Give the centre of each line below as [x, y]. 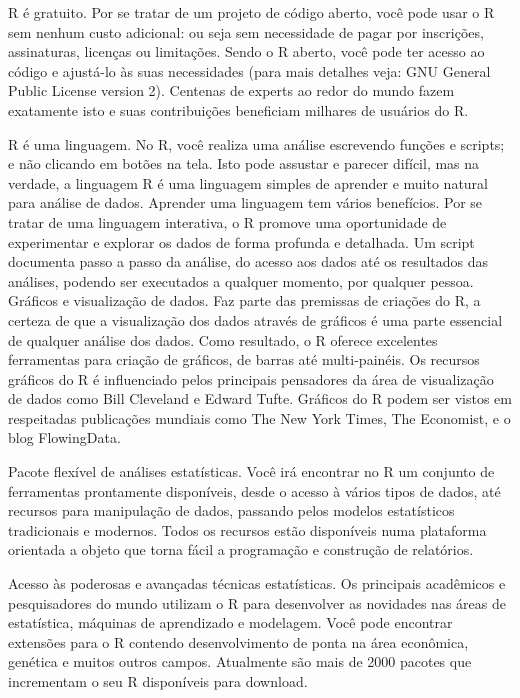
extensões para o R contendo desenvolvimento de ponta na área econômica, [238, 641]
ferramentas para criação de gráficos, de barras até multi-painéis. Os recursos [244, 359]
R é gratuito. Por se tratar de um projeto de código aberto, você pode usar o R [251, 12]
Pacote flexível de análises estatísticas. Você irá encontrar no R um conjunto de [251, 471]
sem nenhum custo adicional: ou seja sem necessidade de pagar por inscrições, [246, 31]
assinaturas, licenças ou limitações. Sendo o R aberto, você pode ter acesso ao [246, 51]
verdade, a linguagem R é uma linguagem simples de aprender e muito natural [248, 182]
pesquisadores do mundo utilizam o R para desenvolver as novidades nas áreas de [257, 602]
